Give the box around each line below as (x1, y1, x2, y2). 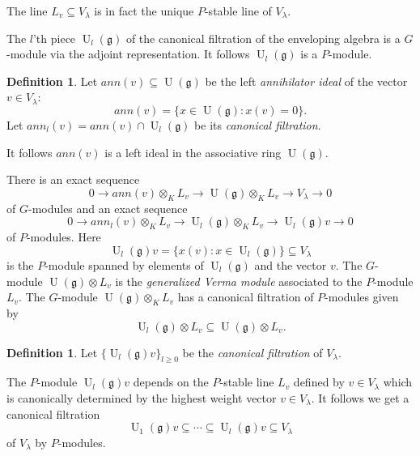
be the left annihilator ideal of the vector (205, 72, 408, 89)
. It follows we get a (311, 389, 409, 406)
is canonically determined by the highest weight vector (6, 389, 277, 406)
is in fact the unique (94, 2, 194, 19)
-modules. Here (26, 228, 101, 245)
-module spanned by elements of (45, 256, 204, 273)
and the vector (254, 256, 327, 273)
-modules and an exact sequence (28, 199, 188, 216)
